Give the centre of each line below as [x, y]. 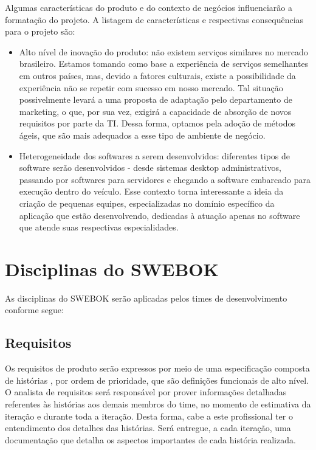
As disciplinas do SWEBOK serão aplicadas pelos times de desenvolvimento [146, 298]
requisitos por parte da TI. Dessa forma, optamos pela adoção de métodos [157, 123]
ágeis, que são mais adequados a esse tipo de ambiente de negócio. [142, 135]
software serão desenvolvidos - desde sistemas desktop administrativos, [150, 168]
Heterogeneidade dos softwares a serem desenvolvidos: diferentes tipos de [155, 155]
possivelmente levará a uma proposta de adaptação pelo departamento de [156, 99]
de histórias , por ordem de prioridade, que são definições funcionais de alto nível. [157, 380]
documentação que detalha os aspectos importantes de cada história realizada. [150, 439]
